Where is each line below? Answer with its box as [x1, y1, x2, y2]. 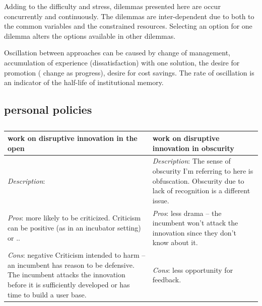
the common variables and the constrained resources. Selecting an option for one [4, 21, 252, 31]
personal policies [4, 102, 92, 117]
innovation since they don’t [152, 227, 236, 238]
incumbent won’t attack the [152, 217, 238, 228]
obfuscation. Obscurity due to [152, 175, 244, 186]
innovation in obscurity [152, 142, 234, 153]
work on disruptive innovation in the [8, 132, 138, 143]
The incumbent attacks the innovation [8, 269, 125, 280]
